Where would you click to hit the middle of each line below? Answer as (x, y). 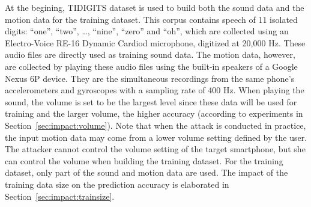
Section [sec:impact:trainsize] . (60, 196)
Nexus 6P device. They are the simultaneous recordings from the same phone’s (150, 78)
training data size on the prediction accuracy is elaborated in (117, 184)
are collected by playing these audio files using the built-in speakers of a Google (151, 66)
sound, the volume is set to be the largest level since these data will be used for (151, 101)
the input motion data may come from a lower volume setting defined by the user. (156, 137)
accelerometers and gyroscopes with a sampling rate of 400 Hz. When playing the (155, 90)
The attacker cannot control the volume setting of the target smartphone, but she (155, 149)
